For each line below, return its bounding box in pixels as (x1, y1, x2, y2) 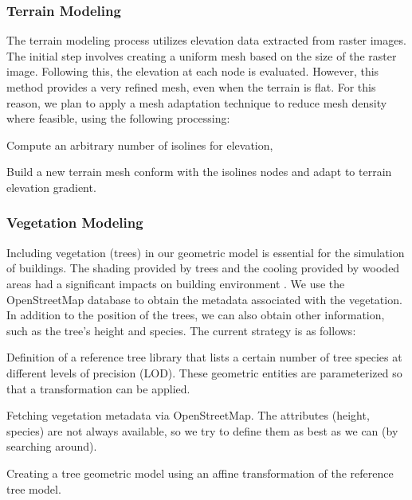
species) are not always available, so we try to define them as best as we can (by (6, 422, 398, 439)
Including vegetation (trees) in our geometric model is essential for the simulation (6, 244, 405, 260)
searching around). (6, 438, 97, 455)
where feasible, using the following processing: (6, 110, 230, 127)
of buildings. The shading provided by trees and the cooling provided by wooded (6, 260, 400, 276)
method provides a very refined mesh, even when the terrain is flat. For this (6, 79, 376, 95)
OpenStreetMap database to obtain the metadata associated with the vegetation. (6, 291, 402, 307)
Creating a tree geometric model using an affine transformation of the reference (6, 464, 394, 481)
